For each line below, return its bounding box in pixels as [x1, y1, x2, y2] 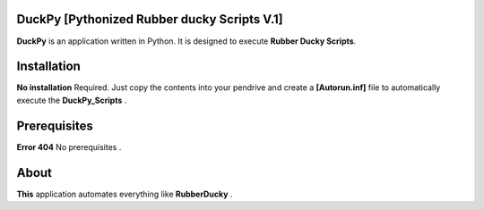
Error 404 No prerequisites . [16, 141, 122, 152]
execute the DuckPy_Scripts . [16, 95, 127, 105]
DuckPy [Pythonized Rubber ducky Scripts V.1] [16, 12, 284, 27]
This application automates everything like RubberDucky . [16, 188, 233, 199]
